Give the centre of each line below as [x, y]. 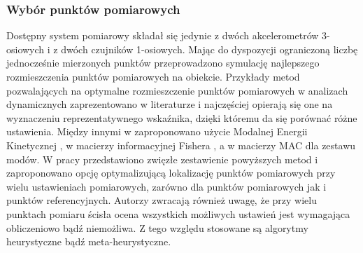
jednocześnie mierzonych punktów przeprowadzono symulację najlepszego [163, 63]
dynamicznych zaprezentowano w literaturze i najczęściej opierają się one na [170, 104]
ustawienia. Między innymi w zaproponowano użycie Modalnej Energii [157, 131]
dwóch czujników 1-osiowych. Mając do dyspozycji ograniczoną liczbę [209, 49]
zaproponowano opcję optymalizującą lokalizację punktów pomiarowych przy [171, 173]
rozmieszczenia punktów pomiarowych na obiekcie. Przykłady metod [153, 76]
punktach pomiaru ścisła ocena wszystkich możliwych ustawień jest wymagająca [178, 213]
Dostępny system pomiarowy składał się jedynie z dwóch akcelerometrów [163, 35]
